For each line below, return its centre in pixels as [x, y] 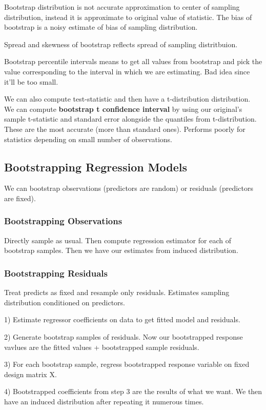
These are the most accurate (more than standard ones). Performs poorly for [125, 129]
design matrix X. [30, 374]
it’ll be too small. [31, 81]
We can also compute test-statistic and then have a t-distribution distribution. [127, 99]
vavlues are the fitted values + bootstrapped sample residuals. [102, 347]
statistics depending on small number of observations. [88, 139]
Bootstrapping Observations [63, 221]
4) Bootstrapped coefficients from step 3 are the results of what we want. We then [133, 391]
